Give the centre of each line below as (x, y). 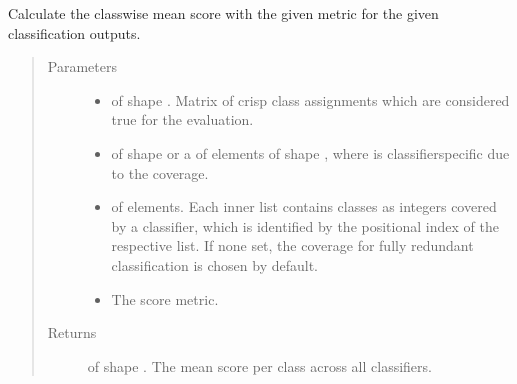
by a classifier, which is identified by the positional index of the (305, 225)
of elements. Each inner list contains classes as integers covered (304, 206)
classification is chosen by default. (215, 264)
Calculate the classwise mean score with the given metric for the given (223, 13)
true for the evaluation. (182, 119)
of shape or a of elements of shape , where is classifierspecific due (310, 152)
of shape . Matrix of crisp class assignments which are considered (310, 99)
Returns (72, 332)
